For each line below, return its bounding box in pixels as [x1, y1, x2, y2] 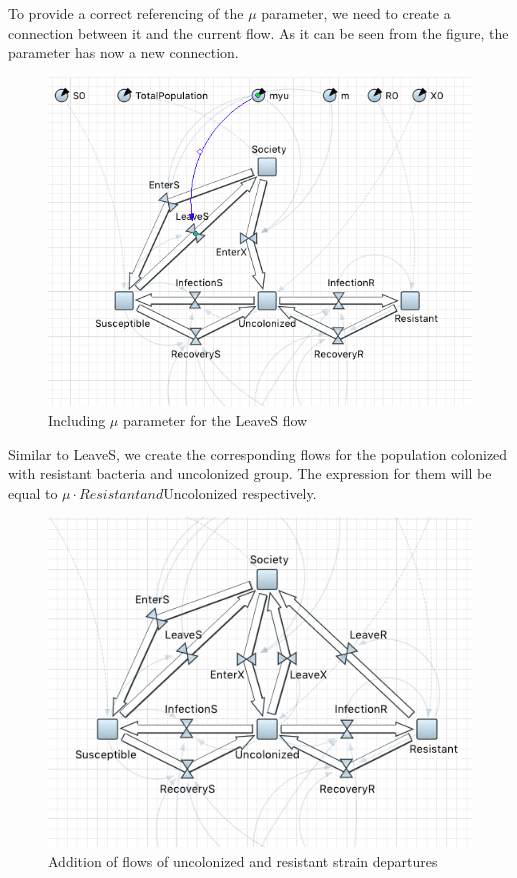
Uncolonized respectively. [163, 482, 317, 503]
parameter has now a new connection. [8, 42, 239, 63]
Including [48, 409, 106, 430]
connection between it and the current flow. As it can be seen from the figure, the [8, 22, 509, 43]
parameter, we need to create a [261, 3, 451, 23]
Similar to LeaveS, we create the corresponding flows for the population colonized [8, 443, 508, 464]
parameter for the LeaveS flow [122, 409, 308, 430]
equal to [8, 482, 58, 503]
